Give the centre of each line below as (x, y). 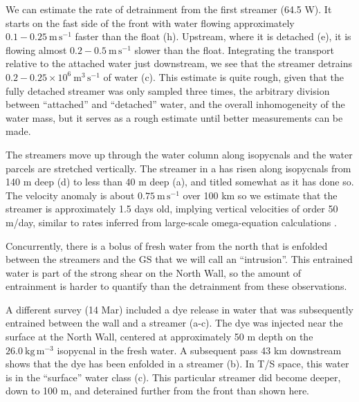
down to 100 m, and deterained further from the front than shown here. (158, 391)
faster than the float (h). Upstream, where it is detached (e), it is (213, 36)
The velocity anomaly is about (70, 195)
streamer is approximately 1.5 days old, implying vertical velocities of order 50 (172, 209)
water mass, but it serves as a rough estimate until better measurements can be (174, 117)
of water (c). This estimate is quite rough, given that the (224, 76)
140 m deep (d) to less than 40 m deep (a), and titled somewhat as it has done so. (180, 182)
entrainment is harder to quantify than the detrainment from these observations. (176, 286)
